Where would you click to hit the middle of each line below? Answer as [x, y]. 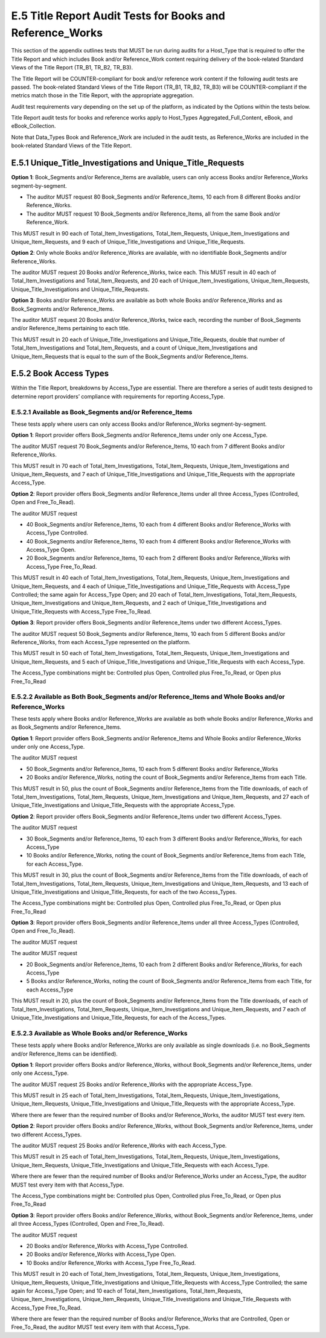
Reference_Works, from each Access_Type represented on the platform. [101, 642]
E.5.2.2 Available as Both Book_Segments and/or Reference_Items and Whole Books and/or [148, 697]
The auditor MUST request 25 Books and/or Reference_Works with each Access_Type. [119, 1146]
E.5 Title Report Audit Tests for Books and [118, 16]
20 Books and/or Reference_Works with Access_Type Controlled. [107, 1246]
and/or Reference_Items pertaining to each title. [70, 328]
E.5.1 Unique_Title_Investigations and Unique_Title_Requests [128, 163]
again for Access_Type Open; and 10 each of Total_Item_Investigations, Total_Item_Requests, [127, 1291]
